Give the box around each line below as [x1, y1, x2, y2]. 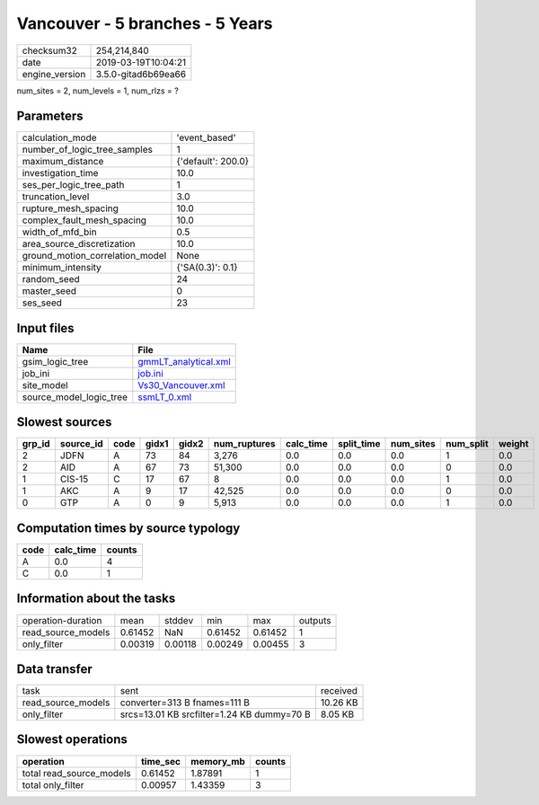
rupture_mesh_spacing [22, 202, 119, 215]
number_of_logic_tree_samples [22, 144, 153, 156]
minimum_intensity [22, 261, 102, 274]
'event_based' [176, 131, 236, 144]
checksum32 [22, 44, 78, 57]
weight [499, 438, 529, 450]
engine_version [22, 67, 86, 80]
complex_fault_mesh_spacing [22, 214, 147, 226]
